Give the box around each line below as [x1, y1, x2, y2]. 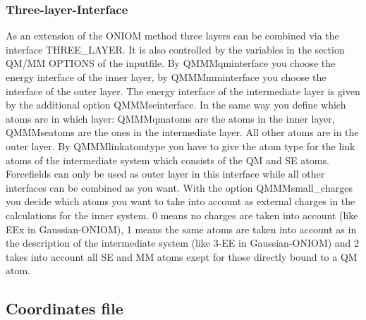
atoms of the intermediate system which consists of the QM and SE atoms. [6, 152, 329, 167]
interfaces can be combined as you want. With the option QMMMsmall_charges [6, 180, 353, 195]
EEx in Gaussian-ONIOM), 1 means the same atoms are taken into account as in [6, 221, 357, 236]
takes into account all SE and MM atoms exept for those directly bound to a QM [6, 249, 358, 264]
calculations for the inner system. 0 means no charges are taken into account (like [6, 207, 358, 222]
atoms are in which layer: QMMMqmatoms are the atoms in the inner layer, [6, 111, 335, 125]
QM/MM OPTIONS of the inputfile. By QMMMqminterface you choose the [6, 56, 336, 70]
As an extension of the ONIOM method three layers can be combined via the [6, 28, 339, 43]
